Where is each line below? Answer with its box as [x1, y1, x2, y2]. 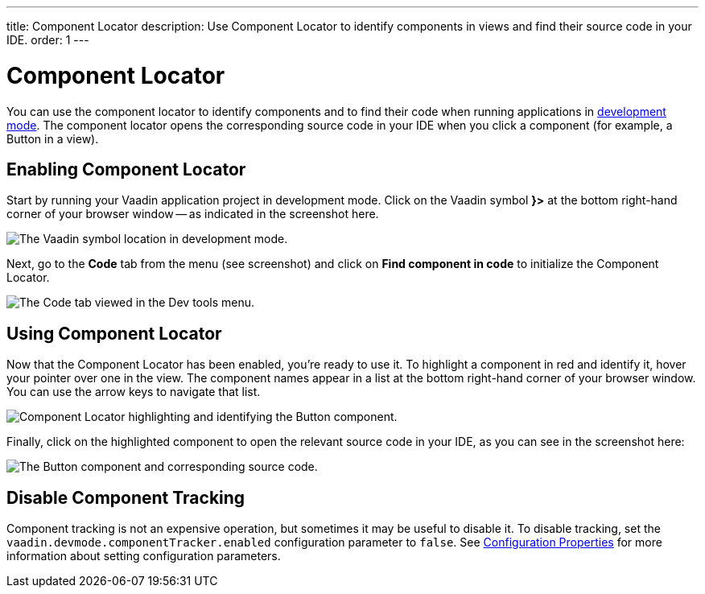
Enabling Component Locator [6, 159, 246, 179]
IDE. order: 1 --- [6, 33, 89, 47]
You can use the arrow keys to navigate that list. [6, 385, 261, 399]
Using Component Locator [6, 323, 222, 344]
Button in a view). [6, 131, 99, 146]
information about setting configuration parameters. [6, 549, 281, 563]
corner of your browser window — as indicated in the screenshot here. [6, 207, 379, 221]
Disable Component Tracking [6, 487, 245, 508]
